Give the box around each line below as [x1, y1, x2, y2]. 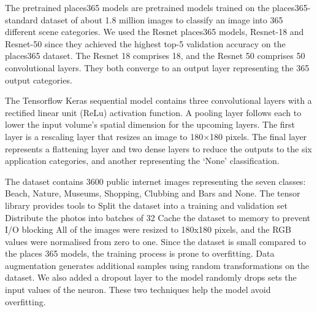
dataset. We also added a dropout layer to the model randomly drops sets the [5, 271, 297, 284]
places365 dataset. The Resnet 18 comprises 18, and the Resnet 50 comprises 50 [5, 49, 305, 62]
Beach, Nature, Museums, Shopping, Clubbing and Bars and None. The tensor [5, 187, 300, 200]
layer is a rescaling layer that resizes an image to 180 [5, 130, 204, 142]
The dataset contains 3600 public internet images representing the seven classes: [5, 174, 306, 187]
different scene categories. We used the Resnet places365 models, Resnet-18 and [5, 25, 304, 38]
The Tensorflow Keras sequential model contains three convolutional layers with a [5, 94, 312, 107]
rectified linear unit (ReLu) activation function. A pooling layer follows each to [5, 106, 302, 119]
